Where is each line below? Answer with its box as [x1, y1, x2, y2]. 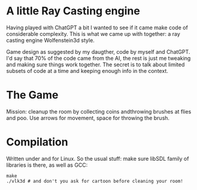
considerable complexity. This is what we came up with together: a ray [6, 30, 181, 37]
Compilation [6, 136, 68, 149]
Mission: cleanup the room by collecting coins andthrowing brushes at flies [6, 108, 192, 115]
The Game [6, 88, 59, 102]
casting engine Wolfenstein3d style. [6, 36, 95, 44]
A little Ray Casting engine [6, 4, 141, 18]
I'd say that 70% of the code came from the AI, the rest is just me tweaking [6, 54, 191, 62]
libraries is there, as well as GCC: [6, 161, 88, 168]
